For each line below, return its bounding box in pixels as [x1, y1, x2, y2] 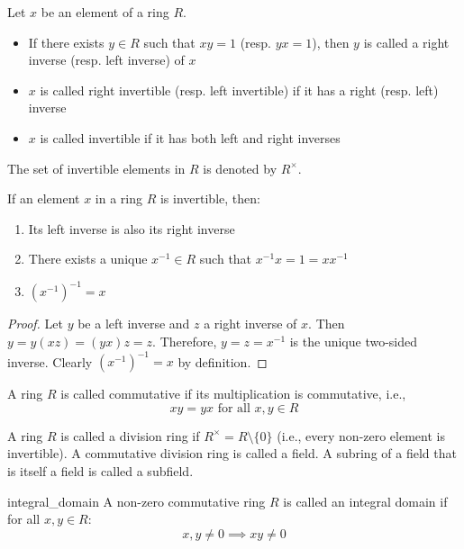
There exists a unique [28, 249, 148, 268]
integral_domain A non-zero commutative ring [7, 491, 266, 510]
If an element [7, 189, 80, 208]
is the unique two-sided [289, 332, 418, 351]
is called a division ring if [60, 426, 200, 445]
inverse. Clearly [7, 352, 93, 371]
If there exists [28, 32, 105, 51]
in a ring [95, 189, 142, 208]
